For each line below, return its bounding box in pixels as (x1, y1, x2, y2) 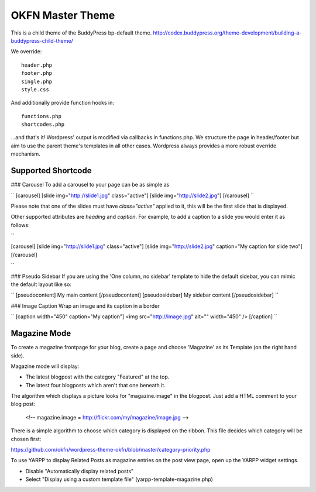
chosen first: (11, 435, 42, 442)
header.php (21, 61, 53, 68)
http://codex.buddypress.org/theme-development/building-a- (153, 29, 302, 36)
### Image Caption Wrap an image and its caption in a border (11, 302, 160, 309)
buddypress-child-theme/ (11, 37, 73, 44)
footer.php (21, 70, 53, 77)
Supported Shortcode (11, 166, 92, 176)
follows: (11, 221, 30, 228)
